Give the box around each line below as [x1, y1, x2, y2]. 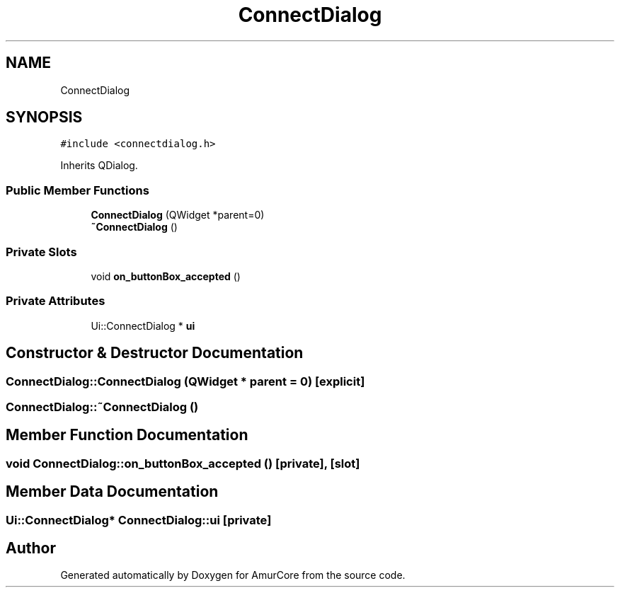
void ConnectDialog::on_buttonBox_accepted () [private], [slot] [6, 456, 360, 471]
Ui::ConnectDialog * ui [91, 319, 195, 332]
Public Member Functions [6, 183, 149, 197]
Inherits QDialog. [60, 159, 138, 172]
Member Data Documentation [6, 483, 219, 501]
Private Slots [6, 244, 77, 259]
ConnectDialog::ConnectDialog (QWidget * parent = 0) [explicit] [6, 374, 365, 388]
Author [6, 539, 56, 558]
